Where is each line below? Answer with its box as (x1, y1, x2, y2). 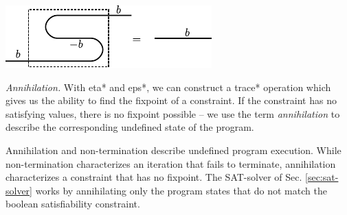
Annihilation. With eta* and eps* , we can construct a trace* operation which (5, 79, 331, 94)
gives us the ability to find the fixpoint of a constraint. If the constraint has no (5, 93, 337, 107)
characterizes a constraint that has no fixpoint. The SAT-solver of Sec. (5, 170, 302, 184)
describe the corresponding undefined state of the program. (5, 120, 254, 134)
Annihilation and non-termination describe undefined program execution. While (5, 142, 342, 157)
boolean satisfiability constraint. (5, 197, 140, 211)
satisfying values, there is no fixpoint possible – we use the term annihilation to (5, 106, 340, 121)
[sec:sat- (305, 170, 339, 184)
